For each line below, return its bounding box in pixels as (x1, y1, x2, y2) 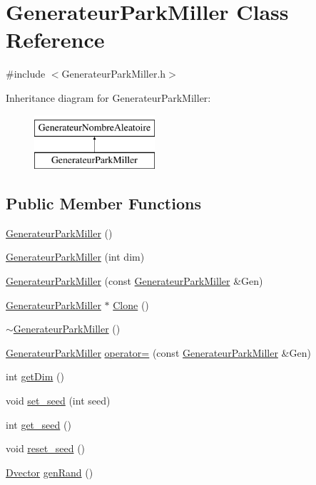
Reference (6, 25, 105, 54)
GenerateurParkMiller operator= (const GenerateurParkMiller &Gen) (6, 345, 311, 360)
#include (6, 66, 46, 81)
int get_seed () (6, 417, 71, 432)
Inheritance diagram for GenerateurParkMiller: (6, 90, 211, 105)
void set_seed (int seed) (6, 393, 111, 408)
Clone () (113, 297, 149, 312)
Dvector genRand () (6, 464, 93, 479)
